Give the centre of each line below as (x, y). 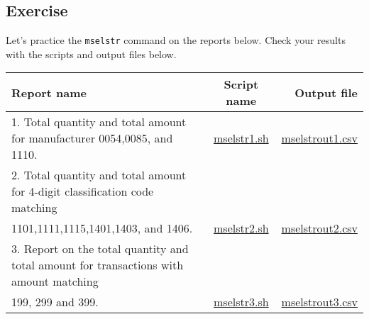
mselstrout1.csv (319, 138)
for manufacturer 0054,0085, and (92, 138)
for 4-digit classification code (83, 191)
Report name (49, 92)
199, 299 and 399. (55, 302)
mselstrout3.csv (319, 302)
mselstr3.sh (241, 302)
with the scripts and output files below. (91, 54)
